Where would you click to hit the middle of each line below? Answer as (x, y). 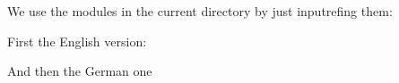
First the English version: (77, 41)
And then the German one (80, 71)
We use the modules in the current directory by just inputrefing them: (200, 11)
